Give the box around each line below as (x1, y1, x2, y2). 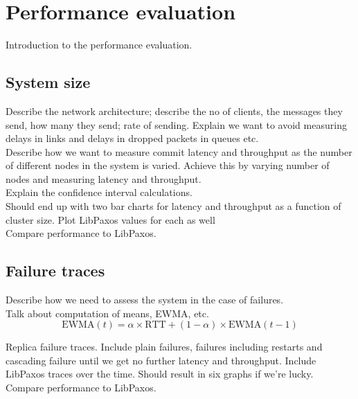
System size (6, 71, 91, 93)
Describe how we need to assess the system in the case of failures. (6, 292, 284, 307)
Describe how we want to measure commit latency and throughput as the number (6, 144, 352, 159)
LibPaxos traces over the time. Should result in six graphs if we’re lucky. (6, 366, 314, 381)
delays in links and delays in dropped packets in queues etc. (6, 131, 259, 145)
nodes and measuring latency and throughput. (6, 171, 202, 186)
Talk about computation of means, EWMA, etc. (6, 305, 209, 320)
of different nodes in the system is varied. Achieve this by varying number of (6, 158, 330, 172)
